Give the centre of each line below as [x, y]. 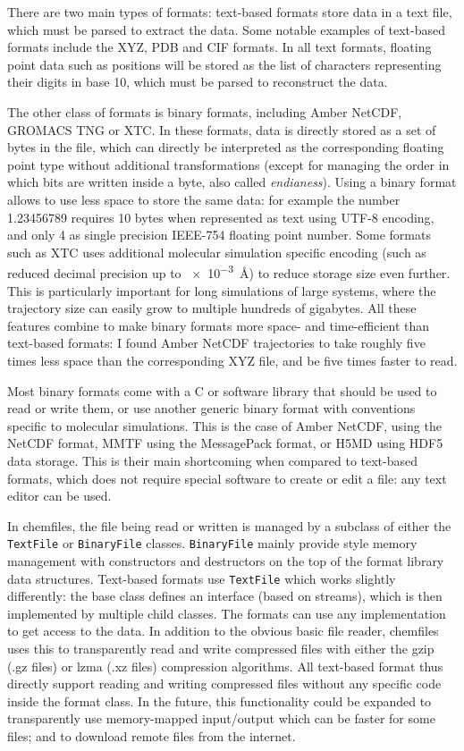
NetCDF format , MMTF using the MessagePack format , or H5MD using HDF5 [225, 443]
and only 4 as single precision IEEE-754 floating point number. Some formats [219, 235]
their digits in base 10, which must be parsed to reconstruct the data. [198, 82]
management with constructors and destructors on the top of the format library [226, 560]
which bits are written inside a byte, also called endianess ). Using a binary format [232, 182]
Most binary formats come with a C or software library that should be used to [222, 390]
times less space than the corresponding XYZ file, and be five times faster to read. [232, 360]
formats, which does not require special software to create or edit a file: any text [227, 478]
